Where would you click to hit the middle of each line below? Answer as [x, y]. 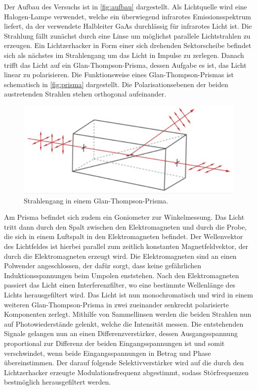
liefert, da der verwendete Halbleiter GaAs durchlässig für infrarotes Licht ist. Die [128, 26]
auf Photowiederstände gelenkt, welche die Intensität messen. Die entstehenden [124, 323]
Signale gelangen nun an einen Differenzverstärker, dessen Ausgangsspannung [121, 333]
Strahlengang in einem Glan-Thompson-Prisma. [96, 200]
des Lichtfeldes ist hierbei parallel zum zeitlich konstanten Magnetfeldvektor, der [126, 246]
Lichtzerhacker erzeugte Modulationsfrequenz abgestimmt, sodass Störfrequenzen [127, 372]
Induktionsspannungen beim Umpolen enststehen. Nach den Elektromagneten [122, 275]
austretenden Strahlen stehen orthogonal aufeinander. [85, 94]
